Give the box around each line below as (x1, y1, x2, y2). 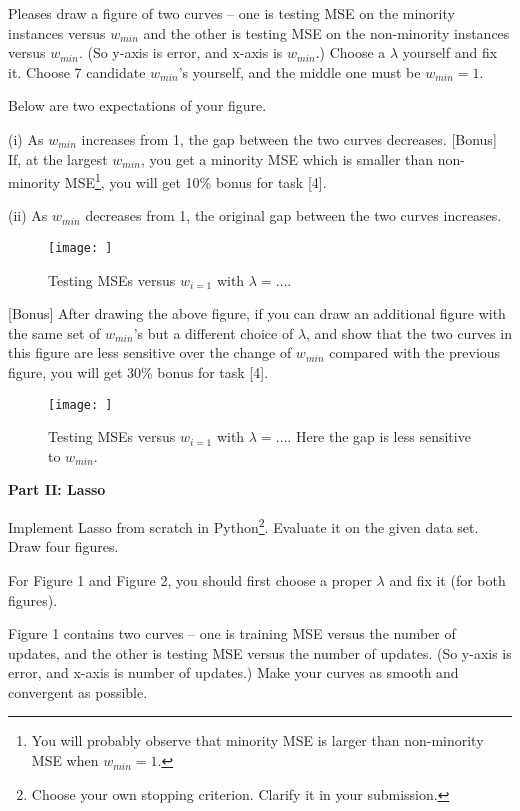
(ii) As (8, 205, 48, 226)
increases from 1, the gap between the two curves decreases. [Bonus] (81, 128, 497, 149)
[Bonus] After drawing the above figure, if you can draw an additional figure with (8, 303, 506, 324)
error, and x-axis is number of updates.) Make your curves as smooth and (8, 662, 459, 683)
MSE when (31, 750, 99, 771)
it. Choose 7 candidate (8, 61, 146, 82)
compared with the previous (329, 342, 501, 363)
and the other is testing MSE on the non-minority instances (143, 22, 510, 43)
